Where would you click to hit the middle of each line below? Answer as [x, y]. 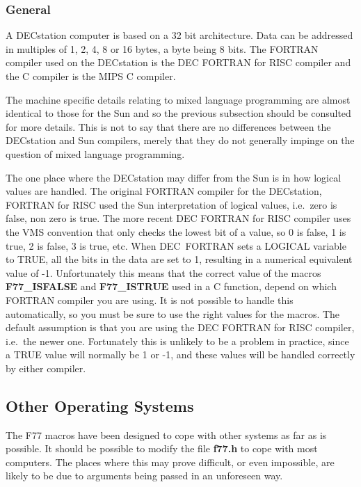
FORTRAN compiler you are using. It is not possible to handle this [150, 300]
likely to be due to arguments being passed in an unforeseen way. [144, 476]
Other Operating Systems [100, 405]
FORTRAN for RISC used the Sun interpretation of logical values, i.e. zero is [171, 204]
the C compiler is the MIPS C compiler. [91, 76]
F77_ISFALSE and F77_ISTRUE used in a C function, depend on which [171, 286]
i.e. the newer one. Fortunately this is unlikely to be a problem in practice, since [177, 341]
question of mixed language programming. [95, 153]
